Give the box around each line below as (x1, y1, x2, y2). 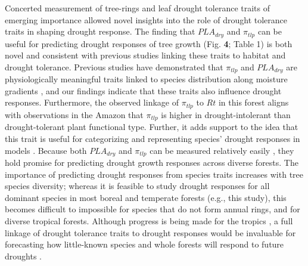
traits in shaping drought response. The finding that (5, 25, 195, 38)
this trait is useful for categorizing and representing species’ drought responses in (5, 132, 300, 144)
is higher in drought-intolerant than (161, 108, 291, 120)
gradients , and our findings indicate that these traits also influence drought (5, 84, 282, 97)
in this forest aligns (218, 96, 289, 109)
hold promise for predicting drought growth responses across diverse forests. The (5, 156, 298, 169)
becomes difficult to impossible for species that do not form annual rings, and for (5, 203, 300, 215)
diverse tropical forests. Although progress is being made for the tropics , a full (5, 214, 293, 227)
